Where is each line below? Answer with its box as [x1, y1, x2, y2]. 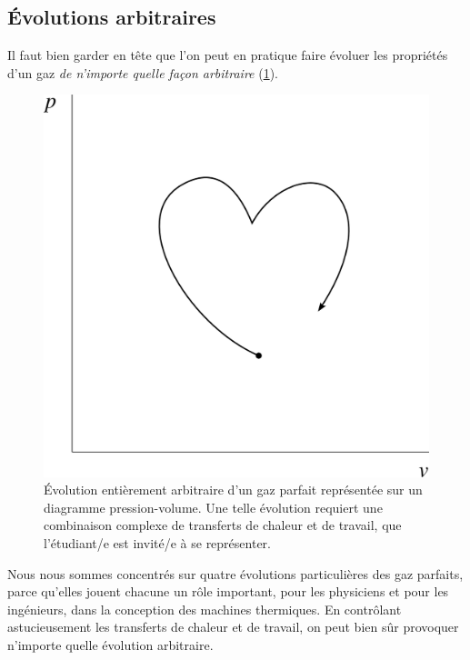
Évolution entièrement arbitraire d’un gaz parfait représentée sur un [44, 480, 423, 499]
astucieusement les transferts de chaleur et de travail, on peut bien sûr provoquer [7, 617, 459, 636]
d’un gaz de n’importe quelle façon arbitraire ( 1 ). [7, 63, 278, 82]
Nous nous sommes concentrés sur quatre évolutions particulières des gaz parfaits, [7, 564, 464, 583]
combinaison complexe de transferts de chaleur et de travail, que [44, 515, 402, 535]
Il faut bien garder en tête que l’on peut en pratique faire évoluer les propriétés [7, 45, 448, 65]
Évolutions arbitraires [7, 3, 216, 31]
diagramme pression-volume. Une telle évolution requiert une [44, 497, 383, 516]
